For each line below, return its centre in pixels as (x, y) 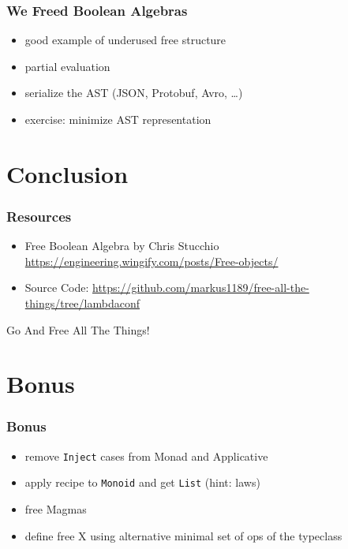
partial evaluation (67, 66)
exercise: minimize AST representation (118, 119)
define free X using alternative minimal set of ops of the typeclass (183, 535)
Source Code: (57, 288)
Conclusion (67, 173)
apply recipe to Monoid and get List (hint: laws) (142, 482)
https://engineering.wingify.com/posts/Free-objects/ (152, 261)
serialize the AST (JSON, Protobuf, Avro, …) (134, 93)
